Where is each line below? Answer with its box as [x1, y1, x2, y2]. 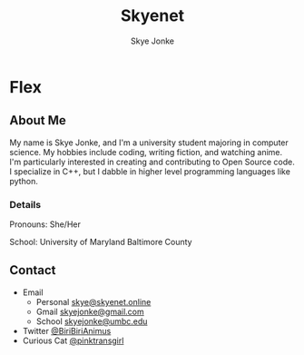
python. [9, 175, 38, 186]
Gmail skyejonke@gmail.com [35, 306, 145, 317]
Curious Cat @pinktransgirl [22, 335, 124, 346]
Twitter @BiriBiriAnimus [22, 325, 112, 336]
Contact [9, 262, 56, 278]
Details [9, 198, 42, 211]
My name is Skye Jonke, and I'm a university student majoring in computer [9, 137, 289, 148]
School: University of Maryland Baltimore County [9, 237, 192, 248]
